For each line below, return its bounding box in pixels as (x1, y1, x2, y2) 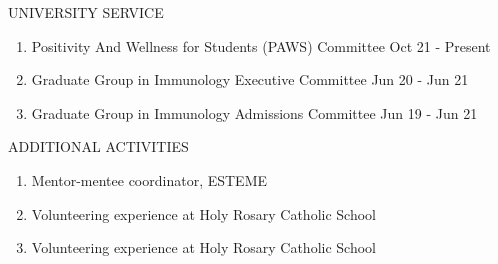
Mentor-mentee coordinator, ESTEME (31, 169, 268, 190)
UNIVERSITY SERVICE (8, 2, 164, 22)
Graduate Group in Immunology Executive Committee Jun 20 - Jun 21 (31, 69, 469, 90)
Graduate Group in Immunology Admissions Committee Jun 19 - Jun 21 (31, 102, 478, 123)
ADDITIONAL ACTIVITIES (8, 136, 189, 157)
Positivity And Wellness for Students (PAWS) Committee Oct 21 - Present (31, 35, 491, 56)
